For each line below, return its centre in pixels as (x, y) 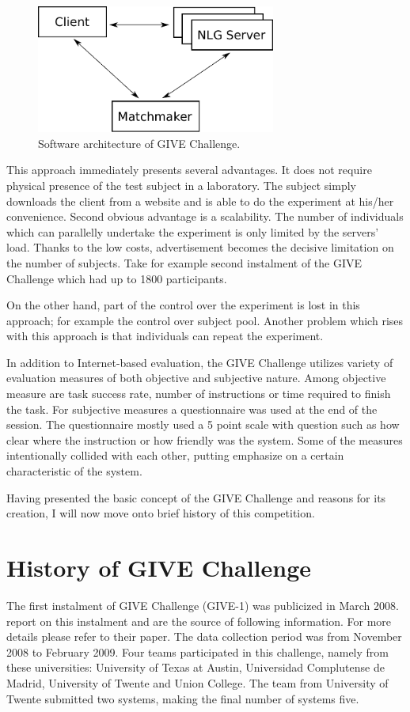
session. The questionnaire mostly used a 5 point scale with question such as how (203, 424)
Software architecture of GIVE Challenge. (139, 143)
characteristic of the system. (74, 471)
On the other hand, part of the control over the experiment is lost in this (183, 305)
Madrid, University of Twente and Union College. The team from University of (197, 682)
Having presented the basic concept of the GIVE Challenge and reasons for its (196, 497)
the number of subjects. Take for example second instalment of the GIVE (184, 262)
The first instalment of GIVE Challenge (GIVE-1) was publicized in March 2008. (203, 605)
